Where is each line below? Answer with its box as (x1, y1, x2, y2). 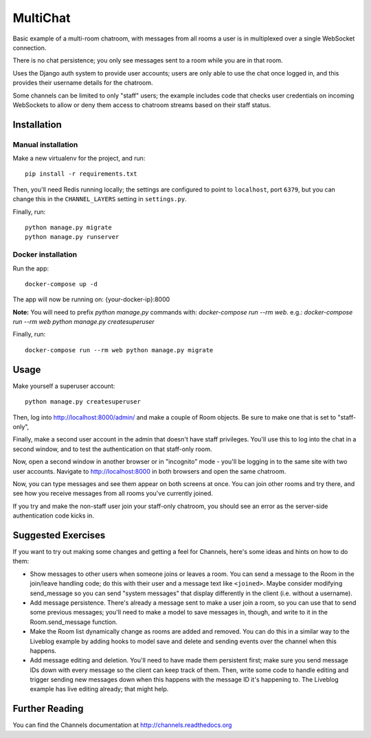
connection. (12, 43, 47, 51)
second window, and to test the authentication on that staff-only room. (12, 445, 212, 453)
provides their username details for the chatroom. (12, 79, 154, 87)
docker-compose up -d (25, 280, 98, 288)
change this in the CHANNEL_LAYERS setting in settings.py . (12, 195, 187, 203)
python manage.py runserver (25, 233, 120, 241)
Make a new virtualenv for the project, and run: (12, 154, 146, 163)
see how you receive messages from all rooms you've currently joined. (12, 489, 213, 498)
